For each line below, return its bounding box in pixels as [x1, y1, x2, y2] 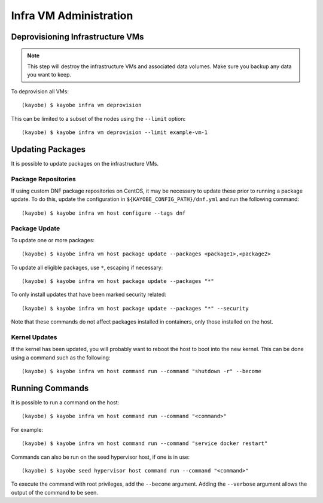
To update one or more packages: [11, 236, 95, 243]
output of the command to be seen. [11, 489, 99, 496]
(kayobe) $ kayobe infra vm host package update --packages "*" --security [22, 305, 249, 312]
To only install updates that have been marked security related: [11, 291, 167, 298]
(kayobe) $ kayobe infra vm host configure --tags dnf [22, 209, 186, 217]
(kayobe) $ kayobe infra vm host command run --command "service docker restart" [22, 440, 268, 447]
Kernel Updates [11, 333, 57, 341]
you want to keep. [27, 71, 72, 78]
